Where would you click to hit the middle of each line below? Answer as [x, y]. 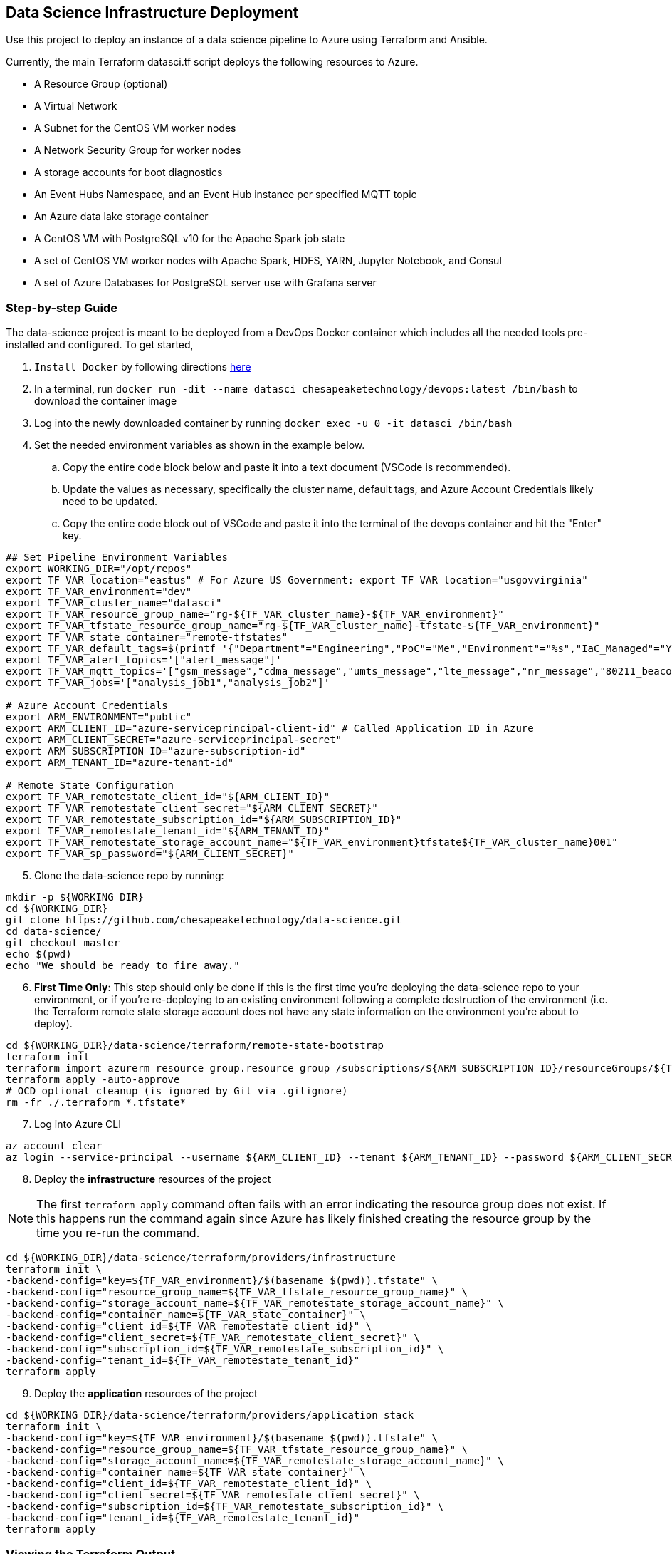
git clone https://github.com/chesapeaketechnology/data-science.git [204, 920]
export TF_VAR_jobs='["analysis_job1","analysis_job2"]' [168, 683]
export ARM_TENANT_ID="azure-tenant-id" [120, 763]
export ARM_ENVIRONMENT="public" [99, 717]
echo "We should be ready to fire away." [123, 966]
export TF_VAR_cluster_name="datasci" [114, 603]
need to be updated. [110, 502]
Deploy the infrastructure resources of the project [153, 1179]
